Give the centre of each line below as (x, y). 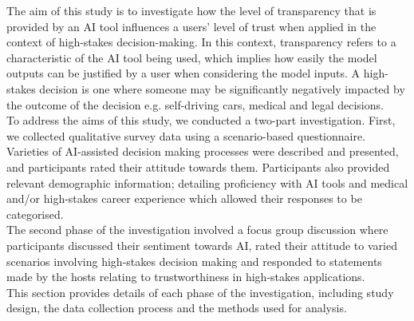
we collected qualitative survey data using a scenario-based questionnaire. (186, 135)
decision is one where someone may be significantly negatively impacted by (222, 88)
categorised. (35, 214)
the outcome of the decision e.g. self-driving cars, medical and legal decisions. (195, 104)
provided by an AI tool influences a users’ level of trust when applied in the (191, 26)
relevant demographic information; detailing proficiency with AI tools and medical (207, 182)
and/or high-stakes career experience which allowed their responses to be (184, 198)
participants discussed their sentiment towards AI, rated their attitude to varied (202, 245)
